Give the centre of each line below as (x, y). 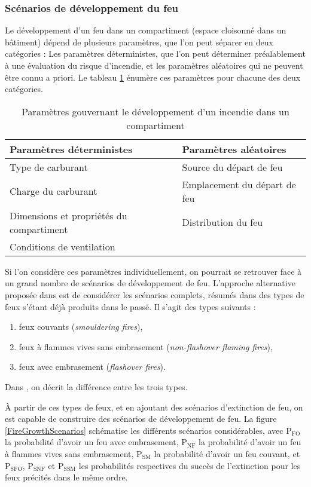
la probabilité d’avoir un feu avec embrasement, (92, 442)
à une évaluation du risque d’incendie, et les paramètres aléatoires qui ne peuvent (154, 65)
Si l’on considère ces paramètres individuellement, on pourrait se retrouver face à (153, 271)
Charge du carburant (54, 191)
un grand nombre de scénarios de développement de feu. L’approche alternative (150, 283)
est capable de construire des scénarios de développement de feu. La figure (141, 419)
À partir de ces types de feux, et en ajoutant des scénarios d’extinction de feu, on (154, 407)
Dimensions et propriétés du (68, 215)
